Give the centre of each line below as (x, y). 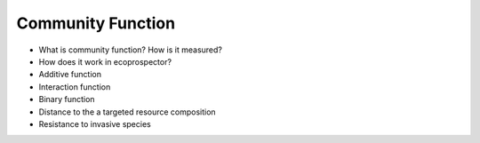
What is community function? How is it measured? (130, 50)
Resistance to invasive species (95, 123)
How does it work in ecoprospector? (105, 61)
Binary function (67, 99)
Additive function (70, 75)
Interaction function (75, 87)
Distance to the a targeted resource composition (128, 112)
